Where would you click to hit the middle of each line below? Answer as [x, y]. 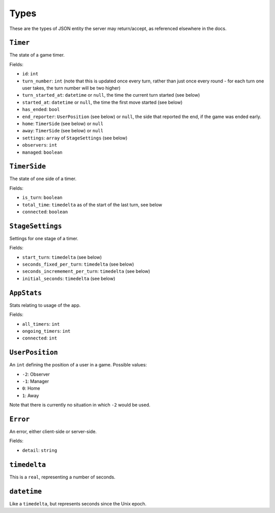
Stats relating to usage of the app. [45, 305]
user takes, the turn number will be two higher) [71, 88]
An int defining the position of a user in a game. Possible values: [78, 365]
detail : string [40, 450]
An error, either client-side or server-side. [53, 432]
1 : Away [31, 395]
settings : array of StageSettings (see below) [75, 138]
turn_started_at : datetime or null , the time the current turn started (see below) [111, 95]
